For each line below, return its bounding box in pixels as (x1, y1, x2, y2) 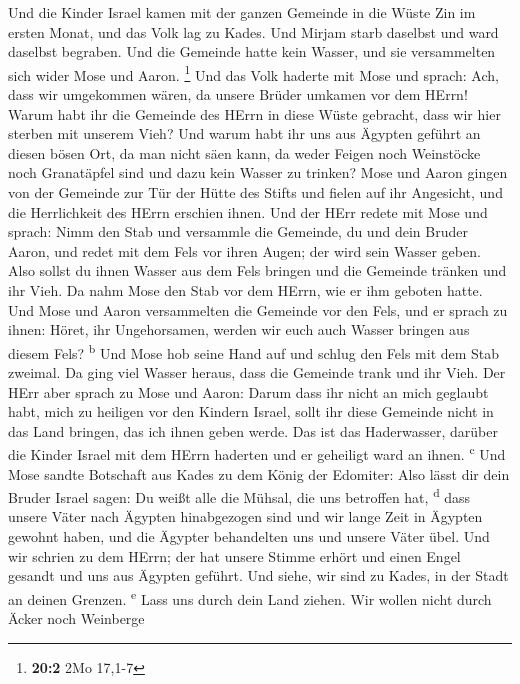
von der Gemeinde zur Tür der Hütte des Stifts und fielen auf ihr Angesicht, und (8, 182, 503, 202)
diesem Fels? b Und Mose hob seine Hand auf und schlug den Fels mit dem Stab (8, 339, 500, 363)
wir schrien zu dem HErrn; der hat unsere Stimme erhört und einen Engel (8, 545, 461, 566)
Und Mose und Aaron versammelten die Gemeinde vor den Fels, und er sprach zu (8, 299, 508, 320)
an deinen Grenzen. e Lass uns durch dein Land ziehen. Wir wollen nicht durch (8, 585, 492, 609)
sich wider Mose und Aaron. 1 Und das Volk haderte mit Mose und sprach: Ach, (8, 61, 499, 85)
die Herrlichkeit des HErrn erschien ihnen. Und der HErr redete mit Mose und (8, 201, 488, 222)
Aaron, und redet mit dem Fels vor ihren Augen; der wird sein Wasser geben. (8, 240, 481, 261)
